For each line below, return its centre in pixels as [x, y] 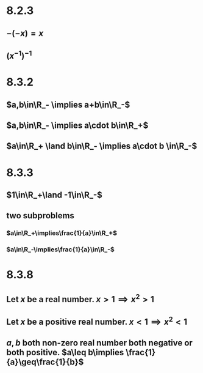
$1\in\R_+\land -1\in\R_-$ [54, 195]
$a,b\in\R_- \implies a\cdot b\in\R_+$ [77, 125]
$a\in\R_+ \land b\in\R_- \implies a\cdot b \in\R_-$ [102, 146]
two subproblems [41, 216]
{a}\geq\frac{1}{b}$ [45, 362]
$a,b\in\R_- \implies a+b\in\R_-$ [68, 105]
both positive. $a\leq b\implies [65, 352]
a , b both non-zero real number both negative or [100, 343]
